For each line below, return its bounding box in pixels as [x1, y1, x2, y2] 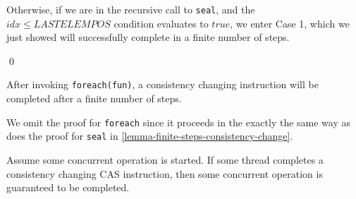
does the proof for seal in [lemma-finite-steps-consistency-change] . [6, 128, 293, 143]
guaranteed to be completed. [6, 180, 130, 195]
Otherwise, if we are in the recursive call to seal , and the [6, 2, 255, 16]
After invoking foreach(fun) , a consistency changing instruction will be [6, 77, 319, 92]
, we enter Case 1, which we [230, 16, 350, 30]
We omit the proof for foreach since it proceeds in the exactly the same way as [6, 114, 350, 129]
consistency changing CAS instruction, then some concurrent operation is [6, 166, 323, 181]
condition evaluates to [113, 16, 209, 30]
